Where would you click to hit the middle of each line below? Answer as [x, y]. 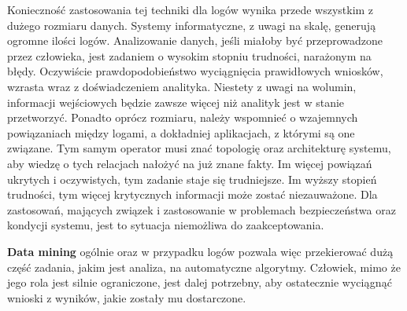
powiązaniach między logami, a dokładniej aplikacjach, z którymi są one [181, 132]
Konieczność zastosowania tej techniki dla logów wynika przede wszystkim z [191, 9]
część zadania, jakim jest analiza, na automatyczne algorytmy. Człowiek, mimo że [204, 267]
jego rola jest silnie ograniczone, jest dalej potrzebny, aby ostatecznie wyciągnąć [200, 282]
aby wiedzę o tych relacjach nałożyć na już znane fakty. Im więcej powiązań [190, 163]
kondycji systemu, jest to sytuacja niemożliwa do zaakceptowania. [166, 225]
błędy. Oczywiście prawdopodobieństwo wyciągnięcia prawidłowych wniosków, [195, 71]
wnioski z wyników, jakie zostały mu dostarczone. [127, 297]
